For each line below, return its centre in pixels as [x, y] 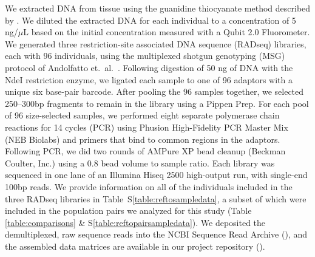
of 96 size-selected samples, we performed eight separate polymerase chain [142, 115]
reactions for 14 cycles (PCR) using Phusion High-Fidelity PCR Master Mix [147, 127]
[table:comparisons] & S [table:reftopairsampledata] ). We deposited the [135, 222]
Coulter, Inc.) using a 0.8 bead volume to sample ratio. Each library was [140, 163]
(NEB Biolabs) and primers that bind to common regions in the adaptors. [143, 139]
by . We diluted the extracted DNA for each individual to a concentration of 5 [151, 20]
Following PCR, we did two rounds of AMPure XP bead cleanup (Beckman [145, 151]
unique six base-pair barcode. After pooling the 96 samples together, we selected [154, 91]
